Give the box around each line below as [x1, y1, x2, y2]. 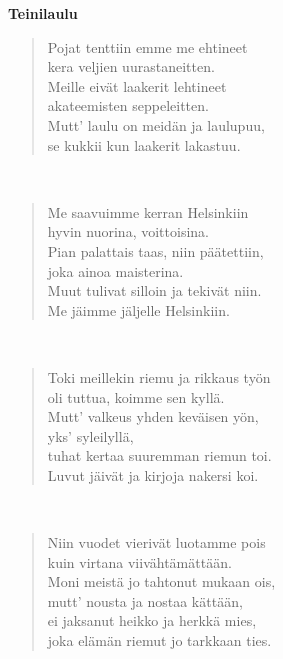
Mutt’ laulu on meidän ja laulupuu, [47, 114, 265, 135]
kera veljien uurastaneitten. [47, 56, 215, 77]
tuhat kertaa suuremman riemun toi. [47, 445, 272, 466]
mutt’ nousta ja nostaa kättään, [47, 590, 243, 611]
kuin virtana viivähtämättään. [47, 551, 232, 572]
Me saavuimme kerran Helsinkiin [47, 201, 249, 222]
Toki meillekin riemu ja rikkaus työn [47, 366, 271, 387]
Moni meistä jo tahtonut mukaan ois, [47, 571, 276, 592]
